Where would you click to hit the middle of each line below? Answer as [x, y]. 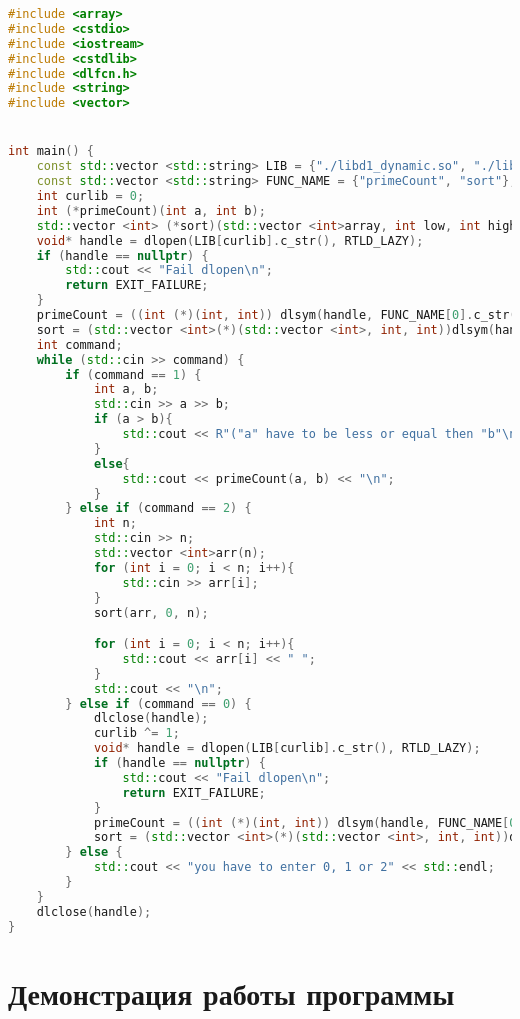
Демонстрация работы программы [231, 992]
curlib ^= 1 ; [136, 733]
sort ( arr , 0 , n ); [151, 612]
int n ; [115, 523]
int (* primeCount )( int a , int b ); [151, 210]
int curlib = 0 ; [90, 196]
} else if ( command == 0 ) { [158, 703]
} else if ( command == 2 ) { [158, 508]
